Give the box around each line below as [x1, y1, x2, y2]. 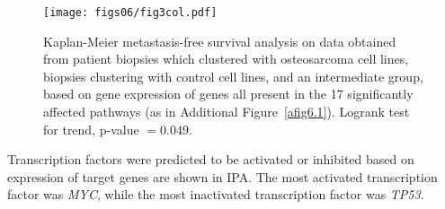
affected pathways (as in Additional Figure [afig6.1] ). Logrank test [43, 102, 410, 121]
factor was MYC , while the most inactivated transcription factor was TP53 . [7, 185, 424, 204]
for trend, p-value [43, 119, 139, 138]
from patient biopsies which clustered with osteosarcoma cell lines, [43, 49, 409, 68]
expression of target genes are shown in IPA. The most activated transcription [7, 167, 438, 186]
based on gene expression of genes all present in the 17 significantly [43, 84, 414, 103]
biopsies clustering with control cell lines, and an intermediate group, [43, 66, 423, 85]
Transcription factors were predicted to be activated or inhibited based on [7, 150, 414, 169]
